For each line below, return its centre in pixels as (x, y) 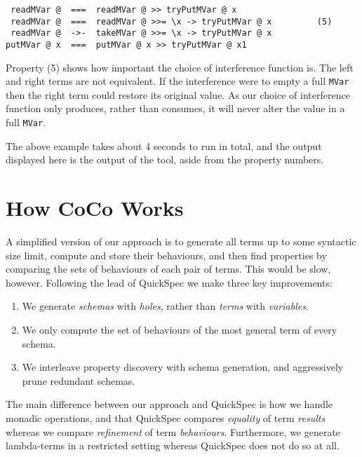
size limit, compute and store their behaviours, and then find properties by (166, 255)
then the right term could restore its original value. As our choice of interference (178, 94)
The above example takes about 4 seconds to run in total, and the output (164, 145)
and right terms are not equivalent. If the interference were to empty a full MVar (177, 81)
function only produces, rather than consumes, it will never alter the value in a (175, 108)
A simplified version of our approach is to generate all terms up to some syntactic (181, 241)
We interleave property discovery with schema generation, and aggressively (183, 367)
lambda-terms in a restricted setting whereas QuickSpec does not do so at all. (173, 445)
